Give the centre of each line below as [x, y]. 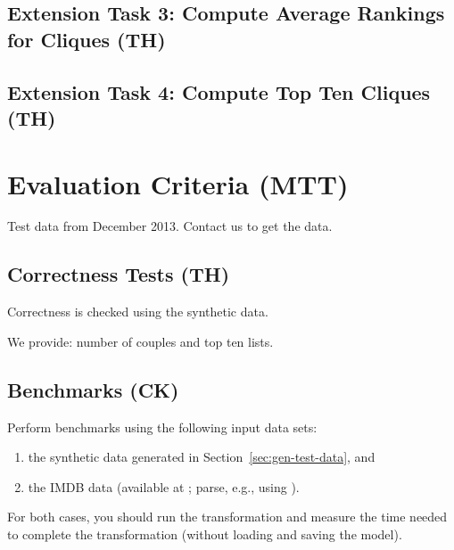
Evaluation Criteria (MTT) [178, 183]
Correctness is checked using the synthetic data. [138, 312]
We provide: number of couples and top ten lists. [140, 341]
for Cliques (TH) [87, 39]
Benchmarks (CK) [93, 389]
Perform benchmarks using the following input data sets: [162, 427]
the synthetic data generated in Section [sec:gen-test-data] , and [202, 457]
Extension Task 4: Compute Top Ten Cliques [219, 91]
